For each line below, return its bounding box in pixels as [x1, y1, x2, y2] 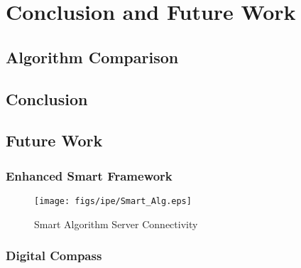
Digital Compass [6, 247, 102, 264]
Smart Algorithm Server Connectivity [34, 216, 198, 231]
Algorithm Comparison [6, 45, 179, 68]
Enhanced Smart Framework [6, 166, 173, 184]
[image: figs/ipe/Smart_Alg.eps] [34, 195, 192, 206]
